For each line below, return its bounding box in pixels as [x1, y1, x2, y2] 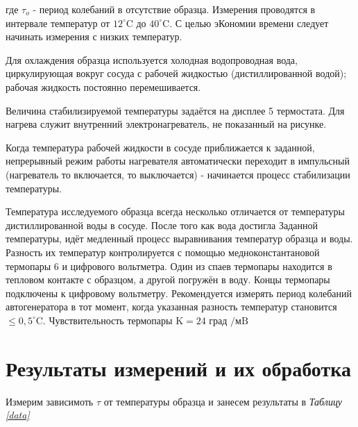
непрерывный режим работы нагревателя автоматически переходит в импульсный [6, 153, 350, 168]
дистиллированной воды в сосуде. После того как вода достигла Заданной [6, 217, 318, 232]
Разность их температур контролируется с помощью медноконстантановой [6, 244, 320, 259]
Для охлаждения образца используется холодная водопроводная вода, [6, 52, 298, 67]
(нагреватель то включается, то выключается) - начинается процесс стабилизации [6, 167, 350, 181]
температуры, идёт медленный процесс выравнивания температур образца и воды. [6, 231, 353, 246]
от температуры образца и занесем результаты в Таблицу [103, 394, 342, 408]
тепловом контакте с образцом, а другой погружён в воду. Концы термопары [6, 272, 330, 287]
